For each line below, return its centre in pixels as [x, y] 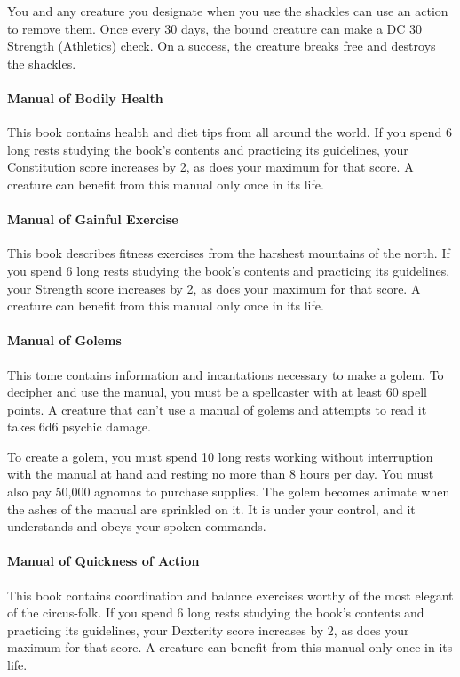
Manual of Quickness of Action [103, 561]
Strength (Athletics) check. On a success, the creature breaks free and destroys [222, 46]
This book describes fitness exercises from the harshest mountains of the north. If [229, 253]
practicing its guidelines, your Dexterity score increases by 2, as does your [208, 629]
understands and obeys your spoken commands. [137, 526]
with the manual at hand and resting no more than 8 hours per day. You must [221, 474]
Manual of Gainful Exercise [93, 219]
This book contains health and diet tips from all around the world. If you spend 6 [230, 132]
